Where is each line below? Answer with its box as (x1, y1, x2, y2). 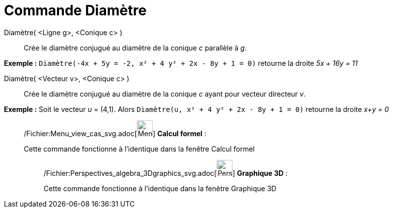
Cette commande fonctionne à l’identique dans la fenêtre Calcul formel (24, 144, 255, 153)
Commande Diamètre (4, 2, 147, 19)
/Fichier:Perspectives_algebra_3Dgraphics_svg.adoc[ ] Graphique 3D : (44, 168, 288, 177)
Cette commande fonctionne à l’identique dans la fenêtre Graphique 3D (44, 184, 277, 193)
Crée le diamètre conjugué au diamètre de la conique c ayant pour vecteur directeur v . (24, 89, 306, 98)
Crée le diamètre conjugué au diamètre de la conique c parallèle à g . (24, 43, 247, 52)
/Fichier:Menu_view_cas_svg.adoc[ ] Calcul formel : (24, 129, 207, 138)
